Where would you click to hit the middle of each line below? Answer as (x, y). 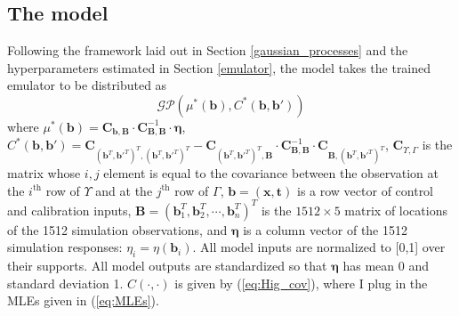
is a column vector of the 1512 (325, 229)
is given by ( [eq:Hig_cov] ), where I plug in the (301, 283)
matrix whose (44, 173)
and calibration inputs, (69, 210)
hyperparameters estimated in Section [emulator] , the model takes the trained (219, 67)
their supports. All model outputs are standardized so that (167, 266)
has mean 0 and (386, 266)
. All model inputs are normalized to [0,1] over (319, 247)
